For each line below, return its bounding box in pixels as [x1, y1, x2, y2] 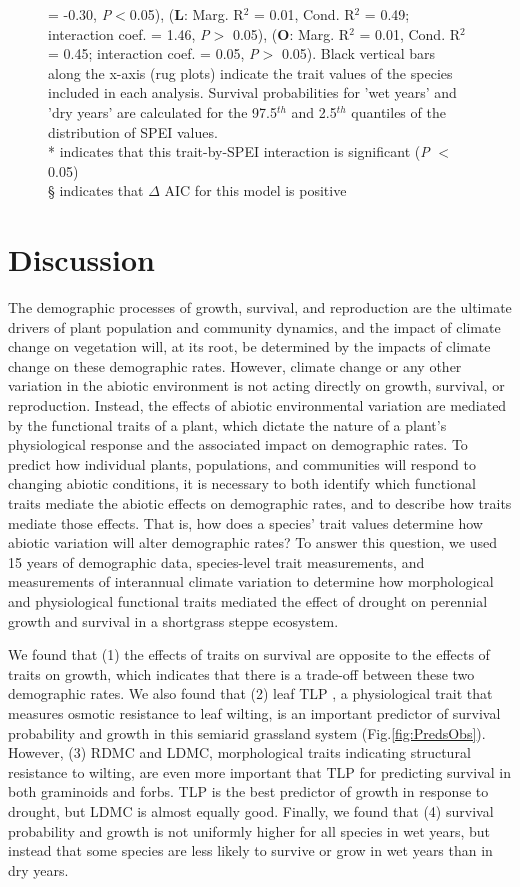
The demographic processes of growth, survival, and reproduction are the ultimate [8, 297, 512, 318]
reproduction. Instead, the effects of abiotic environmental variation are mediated [8, 395, 507, 416]
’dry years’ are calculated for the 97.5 [48, 101, 277, 122]
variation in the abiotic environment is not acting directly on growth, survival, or [8, 375, 505, 396]
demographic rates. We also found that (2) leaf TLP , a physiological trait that [8, 683, 493, 704]
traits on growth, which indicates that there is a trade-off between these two [8, 663, 475, 684]
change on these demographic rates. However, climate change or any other [8, 355, 462, 376]
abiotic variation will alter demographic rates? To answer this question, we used [8, 532, 498, 553]
